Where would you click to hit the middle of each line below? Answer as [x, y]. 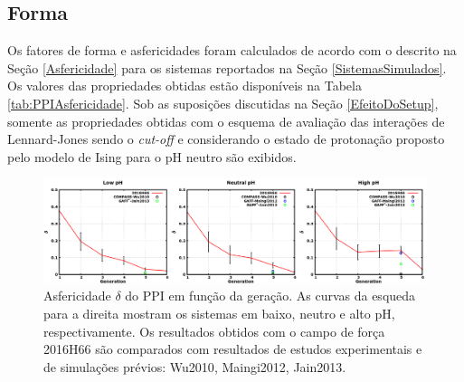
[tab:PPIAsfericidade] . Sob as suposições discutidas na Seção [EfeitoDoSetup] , [223, 103]
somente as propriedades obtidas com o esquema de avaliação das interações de [226, 121]
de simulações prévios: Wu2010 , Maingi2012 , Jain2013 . [195, 366]
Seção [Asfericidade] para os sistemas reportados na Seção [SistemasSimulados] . [227, 67]
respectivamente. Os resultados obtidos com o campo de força [214, 331]
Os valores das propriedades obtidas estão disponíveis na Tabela [185, 86]
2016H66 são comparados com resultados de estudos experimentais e [233, 349]
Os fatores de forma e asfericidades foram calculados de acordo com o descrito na [232, 50]
